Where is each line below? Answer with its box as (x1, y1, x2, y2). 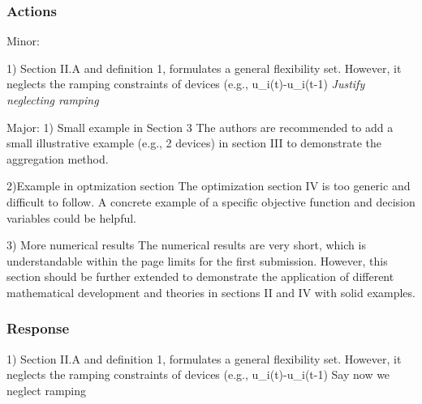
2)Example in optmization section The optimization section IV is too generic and (6, 177, 411, 194)
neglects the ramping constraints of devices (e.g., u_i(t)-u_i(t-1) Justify (6, 75, 365, 92)
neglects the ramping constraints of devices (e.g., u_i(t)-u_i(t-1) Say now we (6, 366, 390, 383)
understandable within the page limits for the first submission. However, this (6, 252, 388, 269)
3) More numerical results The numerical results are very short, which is (6, 236, 366, 253)
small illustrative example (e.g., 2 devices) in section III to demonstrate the (6, 134, 382, 151)
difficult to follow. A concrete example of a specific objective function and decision (6, 193, 416, 210)
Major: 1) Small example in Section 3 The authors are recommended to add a (6, 118, 394, 135)
